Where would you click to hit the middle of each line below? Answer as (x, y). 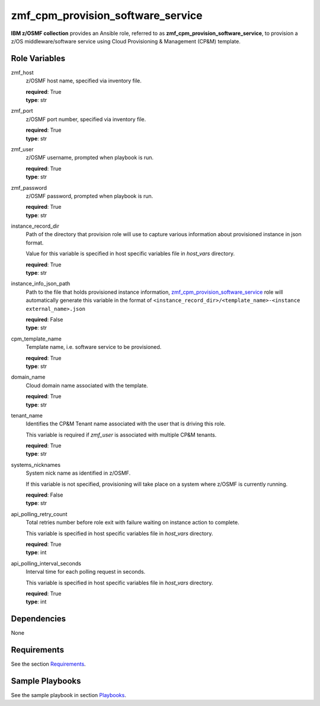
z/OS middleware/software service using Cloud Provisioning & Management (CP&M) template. (126, 41)
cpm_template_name (36, 339)
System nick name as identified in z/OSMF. (78, 473)
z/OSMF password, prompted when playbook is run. (89, 196)
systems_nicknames (36, 465)
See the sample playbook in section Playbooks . (69, 695)
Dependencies (39, 619)
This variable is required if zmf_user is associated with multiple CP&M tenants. (121, 435)
